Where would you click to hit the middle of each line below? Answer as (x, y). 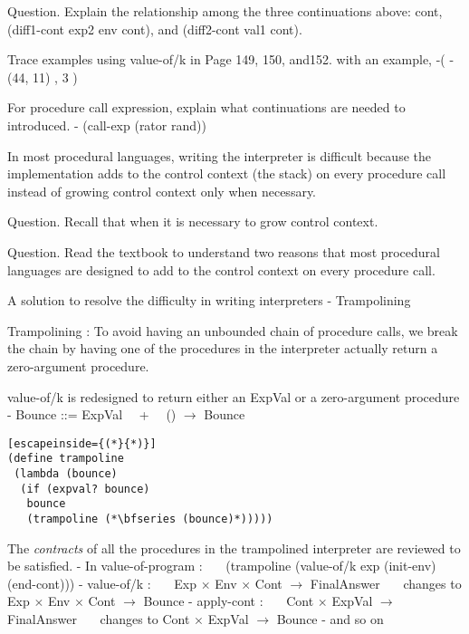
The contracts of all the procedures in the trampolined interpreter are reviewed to (234, 548)
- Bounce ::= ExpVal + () (92, 414)
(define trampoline (66, 459)
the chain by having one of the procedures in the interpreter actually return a (223, 348)
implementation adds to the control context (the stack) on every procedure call (227, 173)
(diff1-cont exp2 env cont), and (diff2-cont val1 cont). (155, 29)
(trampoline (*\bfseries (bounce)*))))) (150, 519)
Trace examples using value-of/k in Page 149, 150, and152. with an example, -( (226, 59)
